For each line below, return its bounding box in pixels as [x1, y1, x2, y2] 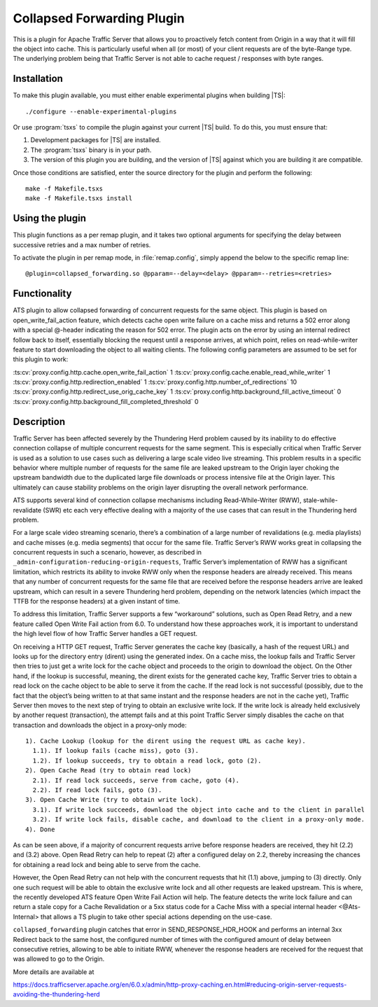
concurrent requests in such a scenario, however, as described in [13, 548, 202, 557]
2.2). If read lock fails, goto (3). [32, 786, 162, 794]
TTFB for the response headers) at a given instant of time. [13, 597, 181, 606]
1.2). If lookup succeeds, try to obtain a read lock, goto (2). [32, 756, 262, 765]
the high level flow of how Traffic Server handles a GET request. [13, 630, 198, 638]
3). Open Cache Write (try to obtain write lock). [25, 796, 203, 804]
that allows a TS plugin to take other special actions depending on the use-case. [40, 912, 272, 921]
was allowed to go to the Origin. [13, 954, 105, 963]
